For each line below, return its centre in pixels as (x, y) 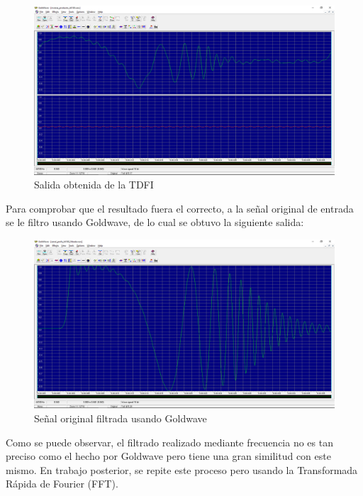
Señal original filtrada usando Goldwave (121, 418)
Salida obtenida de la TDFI (94, 185)
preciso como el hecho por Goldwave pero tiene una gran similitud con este (168, 456)
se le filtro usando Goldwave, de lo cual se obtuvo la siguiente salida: (155, 222)
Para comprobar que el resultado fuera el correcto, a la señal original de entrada (180, 208)
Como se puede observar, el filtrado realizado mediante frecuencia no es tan (169, 442)
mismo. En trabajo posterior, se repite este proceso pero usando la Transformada (182, 469)
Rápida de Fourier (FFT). (62, 484)
